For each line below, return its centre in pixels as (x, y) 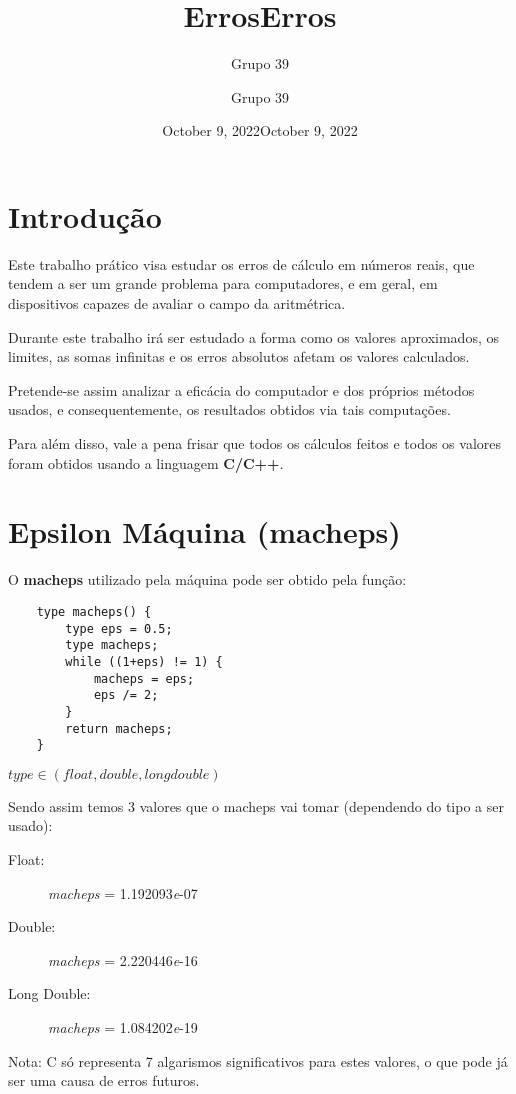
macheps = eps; (144, 678)
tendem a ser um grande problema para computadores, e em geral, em (223, 283)
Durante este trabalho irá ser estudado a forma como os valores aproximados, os (253, 336)
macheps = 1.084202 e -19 (123, 1026)
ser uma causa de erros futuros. (104, 1080)
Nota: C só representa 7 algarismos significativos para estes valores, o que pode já (258, 1060)
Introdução (85, 215)
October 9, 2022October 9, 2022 (260, 130)
